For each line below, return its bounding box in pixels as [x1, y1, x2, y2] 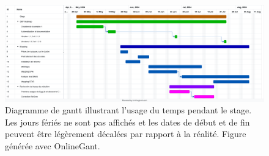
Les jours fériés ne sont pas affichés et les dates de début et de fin [5, 115, 250, 128]
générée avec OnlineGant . [5, 139, 100, 152]
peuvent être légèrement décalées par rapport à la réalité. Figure [5, 127, 246, 140]
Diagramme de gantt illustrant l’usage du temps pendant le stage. [5, 104, 252, 116]
